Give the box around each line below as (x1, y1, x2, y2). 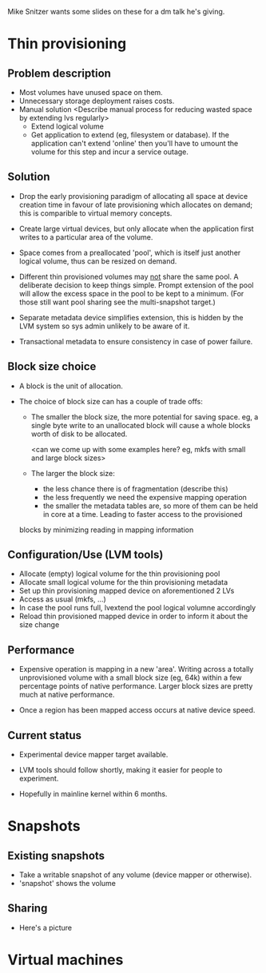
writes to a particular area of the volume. (18, 232, 153, 242)
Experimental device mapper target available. (18, 750, 169, 760)
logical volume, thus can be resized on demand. (18, 256, 177, 266)
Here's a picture (18, 923, 73, 932)
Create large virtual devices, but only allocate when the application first (18, 224, 254, 233)
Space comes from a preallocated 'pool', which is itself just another (18, 248, 241, 257)
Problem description (7, 66, 111, 80)
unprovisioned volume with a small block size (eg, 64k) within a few (18, 673, 242, 682)
